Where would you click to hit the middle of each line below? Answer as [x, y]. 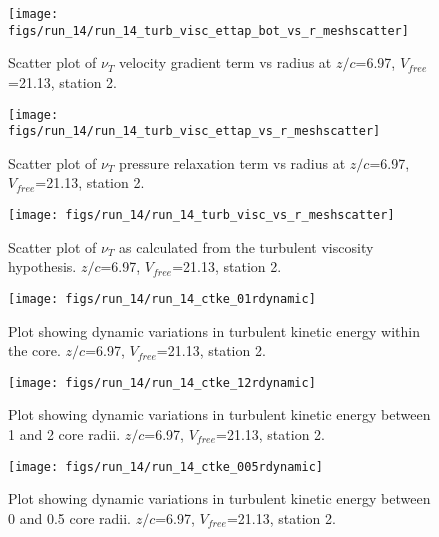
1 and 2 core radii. [64, 433]
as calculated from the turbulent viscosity [246, 246]
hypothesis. [42, 266]
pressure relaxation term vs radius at [232, 162]
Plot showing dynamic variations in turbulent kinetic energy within [214, 330]
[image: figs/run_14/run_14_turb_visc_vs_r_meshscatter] [201, 215]
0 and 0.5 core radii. [69, 517]
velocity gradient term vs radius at [225, 62]
